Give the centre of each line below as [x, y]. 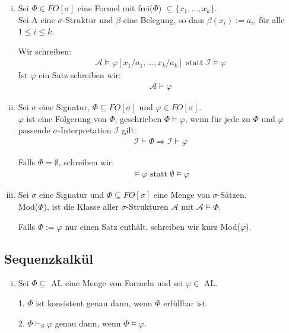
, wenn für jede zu [217, 118]
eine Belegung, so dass [163, 19]
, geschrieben [138, 118]
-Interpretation [85, 130]
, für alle [269, 19]
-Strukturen [147, 206]
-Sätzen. [232, 195]
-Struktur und [88, 19]
